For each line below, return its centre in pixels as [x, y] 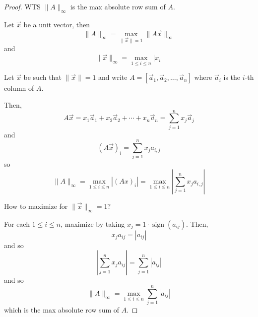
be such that [42, 77]
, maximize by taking [93, 223]
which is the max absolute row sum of [62, 310]
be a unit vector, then [57, 24]
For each [17, 223]
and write [113, 77]
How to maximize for [36, 206]
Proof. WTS [22, 6]
